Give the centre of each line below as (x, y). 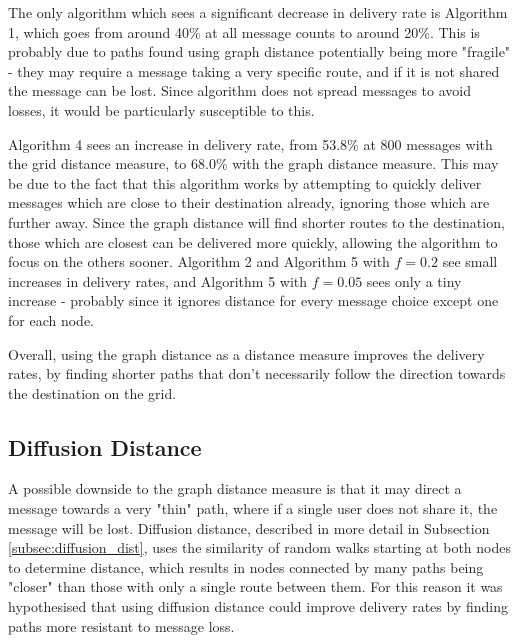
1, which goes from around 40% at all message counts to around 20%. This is (244, 31)
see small (470, 261)
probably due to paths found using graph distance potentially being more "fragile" (259, 51)
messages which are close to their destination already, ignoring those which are (249, 202)
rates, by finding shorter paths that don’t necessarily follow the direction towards (257, 373)
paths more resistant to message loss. (121, 625)
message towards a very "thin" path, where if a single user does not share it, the (253, 508)
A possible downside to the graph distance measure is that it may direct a (235, 488)
